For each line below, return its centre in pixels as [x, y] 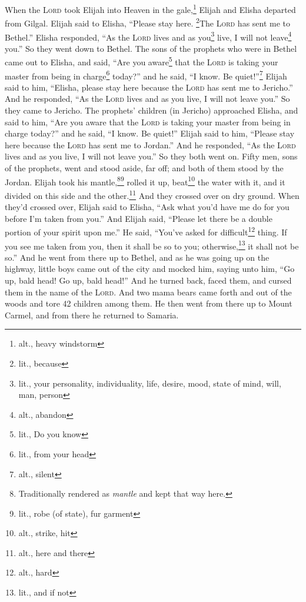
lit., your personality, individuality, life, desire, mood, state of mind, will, [150, 383]
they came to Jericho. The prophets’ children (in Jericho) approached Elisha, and [152, 110]
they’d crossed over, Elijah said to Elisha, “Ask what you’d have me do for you [147, 207]
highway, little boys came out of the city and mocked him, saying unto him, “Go [150, 269]
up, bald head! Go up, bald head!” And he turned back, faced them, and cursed [148, 280]
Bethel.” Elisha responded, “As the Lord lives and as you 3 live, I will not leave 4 [148, 36]
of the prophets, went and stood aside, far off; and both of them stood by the [144, 168]
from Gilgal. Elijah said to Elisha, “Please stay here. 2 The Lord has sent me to [148, 22]
